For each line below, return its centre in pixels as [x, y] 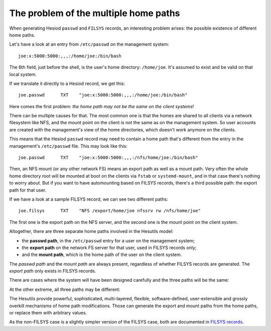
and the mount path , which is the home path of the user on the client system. [102, 255]
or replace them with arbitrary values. [48, 313]
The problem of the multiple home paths [95, 13]
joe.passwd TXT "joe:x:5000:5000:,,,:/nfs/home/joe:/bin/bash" [108, 158]
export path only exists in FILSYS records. [53, 271]
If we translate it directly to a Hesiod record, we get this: [67, 84]
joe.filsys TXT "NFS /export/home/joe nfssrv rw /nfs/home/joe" [109, 211]
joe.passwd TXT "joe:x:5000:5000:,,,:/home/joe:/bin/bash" [103, 95]
